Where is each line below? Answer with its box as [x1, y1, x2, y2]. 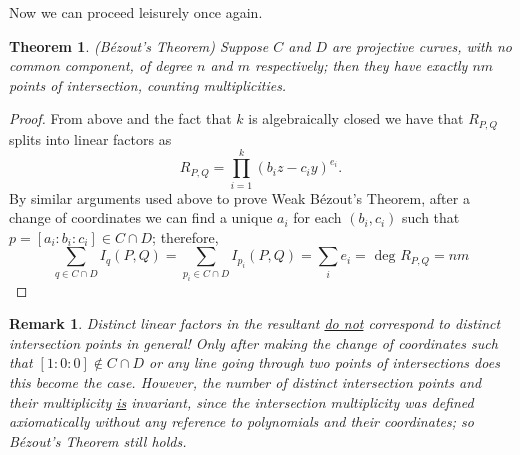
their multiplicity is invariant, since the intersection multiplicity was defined [9, 391, 474, 412]
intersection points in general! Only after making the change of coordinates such [9, 332, 498, 353]
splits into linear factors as [9, 128, 172, 149]
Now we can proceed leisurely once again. [9, 2, 263, 22]
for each [293, 207, 342, 228]
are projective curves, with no [332, 35, 512, 56]
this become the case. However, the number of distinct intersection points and [9, 371, 482, 392]
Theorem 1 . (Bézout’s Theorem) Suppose [9, 35, 269, 56]
